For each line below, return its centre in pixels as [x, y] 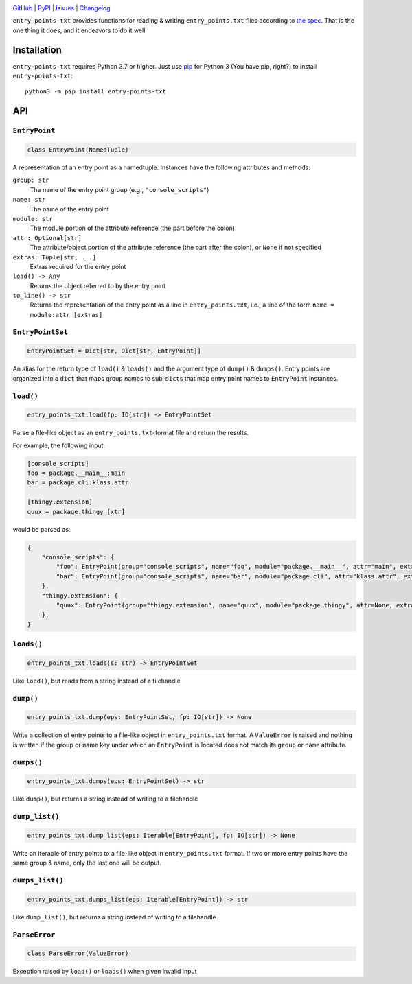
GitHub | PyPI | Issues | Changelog [61, 8]
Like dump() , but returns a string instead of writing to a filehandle [105, 799]
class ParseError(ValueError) [78, 953]
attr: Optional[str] [47, 238]
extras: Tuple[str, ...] [54, 257]
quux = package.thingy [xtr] [76, 512]
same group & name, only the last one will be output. [87, 863]
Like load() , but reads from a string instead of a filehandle [97, 681]
